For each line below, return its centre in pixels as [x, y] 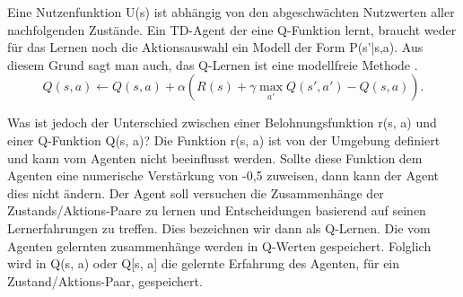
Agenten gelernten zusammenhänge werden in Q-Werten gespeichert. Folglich [219, 245]
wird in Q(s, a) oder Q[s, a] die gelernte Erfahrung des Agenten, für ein [204, 263]
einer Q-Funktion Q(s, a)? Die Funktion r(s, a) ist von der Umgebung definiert [224, 140]
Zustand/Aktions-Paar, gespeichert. [105, 280]
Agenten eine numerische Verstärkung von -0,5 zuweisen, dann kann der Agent [223, 175]
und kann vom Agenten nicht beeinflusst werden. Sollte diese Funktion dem [215, 157]
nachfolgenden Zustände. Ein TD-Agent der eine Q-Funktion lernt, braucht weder [232, 29]
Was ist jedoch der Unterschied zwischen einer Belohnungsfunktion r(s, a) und [222, 122]
